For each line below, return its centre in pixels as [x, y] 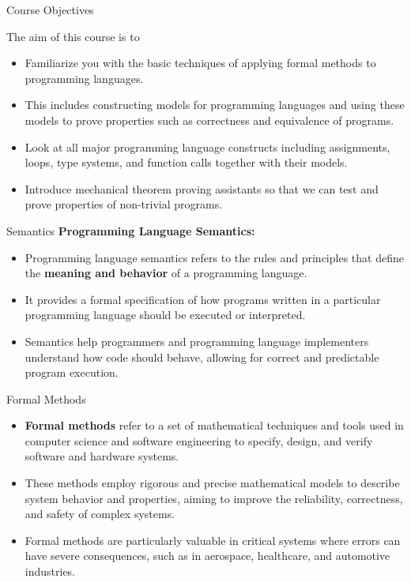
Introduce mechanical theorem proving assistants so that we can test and [202, 188]
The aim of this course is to [73, 36]
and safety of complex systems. [100, 514]
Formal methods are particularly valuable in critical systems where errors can [213, 540]
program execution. [72, 372]
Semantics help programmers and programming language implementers [197, 341]
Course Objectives [50, 9]
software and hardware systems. [102, 456]
